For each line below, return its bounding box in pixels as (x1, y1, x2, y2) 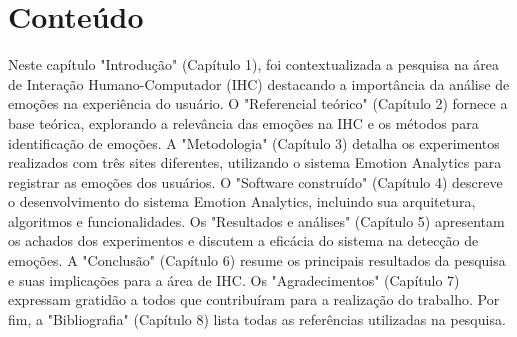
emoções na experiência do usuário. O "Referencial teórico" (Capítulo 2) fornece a (8, 93, 508, 114)
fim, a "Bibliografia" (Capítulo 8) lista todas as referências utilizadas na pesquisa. (8, 308, 506, 329)
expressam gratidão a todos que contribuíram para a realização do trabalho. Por (8, 289, 500, 310)
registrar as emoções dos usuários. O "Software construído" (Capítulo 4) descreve (8, 171, 503, 192)
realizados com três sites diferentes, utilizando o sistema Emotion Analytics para (8, 152, 502, 173)
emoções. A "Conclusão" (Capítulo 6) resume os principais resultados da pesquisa (8, 250, 506, 271)
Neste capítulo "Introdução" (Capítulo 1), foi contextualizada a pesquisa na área (8, 54, 500, 75)
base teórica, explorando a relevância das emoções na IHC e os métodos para (8, 112, 479, 133)
